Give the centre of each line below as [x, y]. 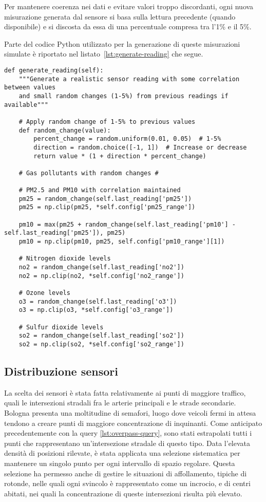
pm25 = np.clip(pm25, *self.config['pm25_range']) [107, 207]
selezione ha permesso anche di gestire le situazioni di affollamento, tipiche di [126, 473]
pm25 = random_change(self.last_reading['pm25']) [105, 199]
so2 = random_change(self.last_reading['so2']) [101, 336]
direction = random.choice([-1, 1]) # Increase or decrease [140, 147]
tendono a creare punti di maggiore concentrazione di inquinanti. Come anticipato [133, 423]
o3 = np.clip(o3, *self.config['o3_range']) [96, 310]
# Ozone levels [44, 293]
